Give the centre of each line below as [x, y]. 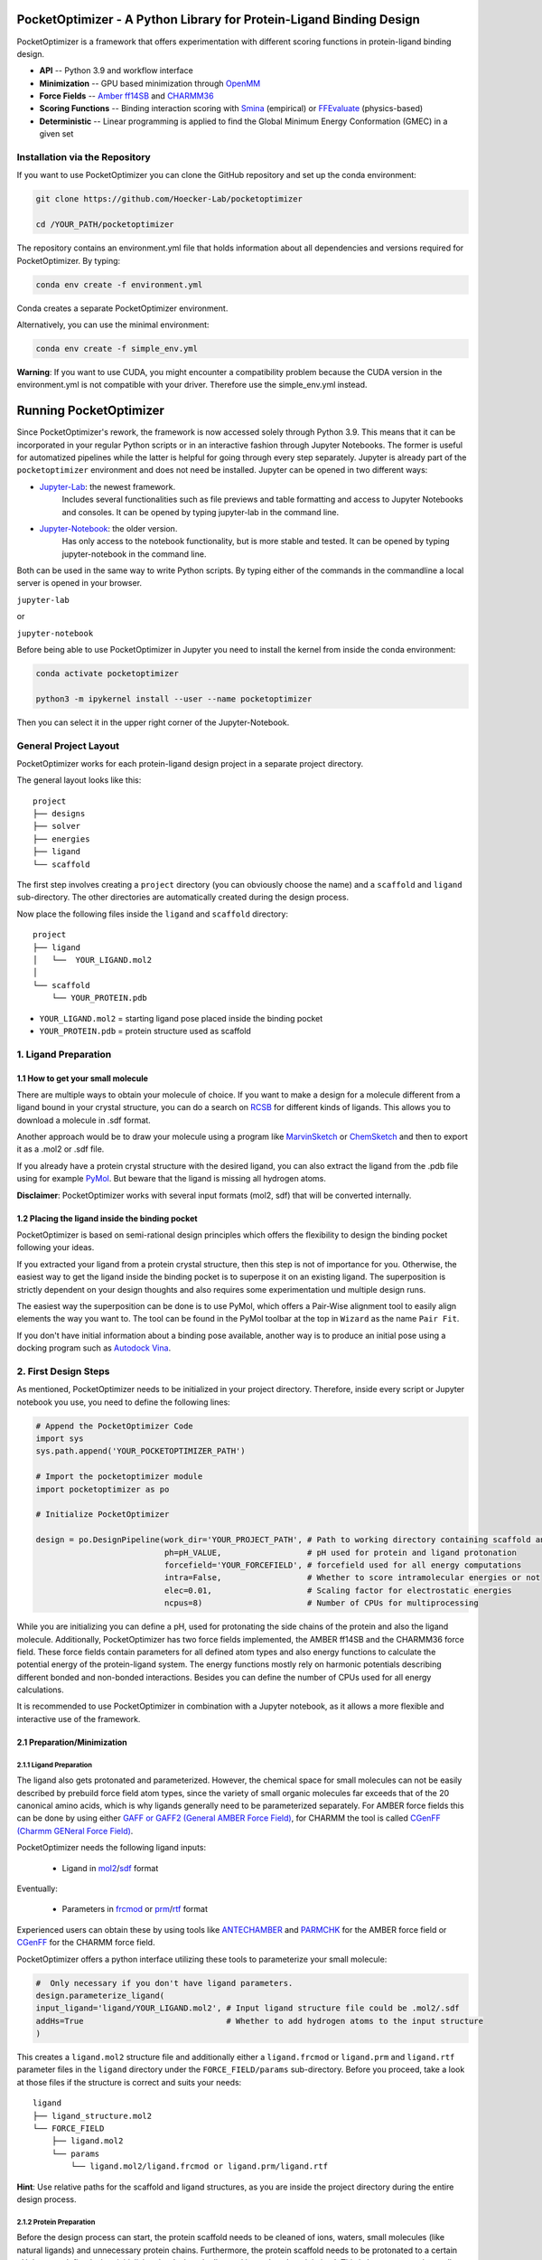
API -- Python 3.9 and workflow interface [116, 71]
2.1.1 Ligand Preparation [54, 1765]
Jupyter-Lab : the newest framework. [107, 486]
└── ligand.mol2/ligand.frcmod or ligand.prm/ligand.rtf [200, 2166]
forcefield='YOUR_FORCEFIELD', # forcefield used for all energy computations [343, 1565]
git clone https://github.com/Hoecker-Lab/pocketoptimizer [169, 199]
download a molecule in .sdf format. [84, 1120]
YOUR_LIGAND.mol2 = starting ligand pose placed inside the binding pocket [181, 1018]
